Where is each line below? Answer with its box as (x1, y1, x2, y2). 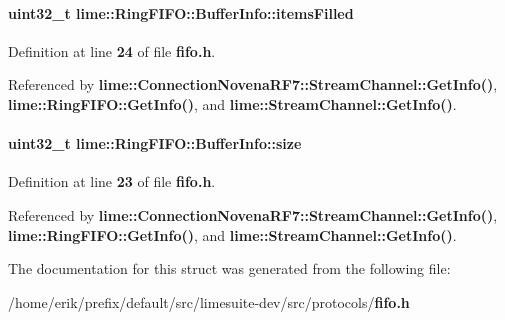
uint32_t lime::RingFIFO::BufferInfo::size (8, 133, 302, 154)
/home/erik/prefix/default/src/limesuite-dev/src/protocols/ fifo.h (8, 291, 410, 312)
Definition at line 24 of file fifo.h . (8, 40, 216, 61)
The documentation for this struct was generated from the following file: (8, 258, 451, 279)
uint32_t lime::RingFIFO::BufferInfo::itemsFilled (8, 2, 354, 23)
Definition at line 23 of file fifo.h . (8, 171, 216, 192)
